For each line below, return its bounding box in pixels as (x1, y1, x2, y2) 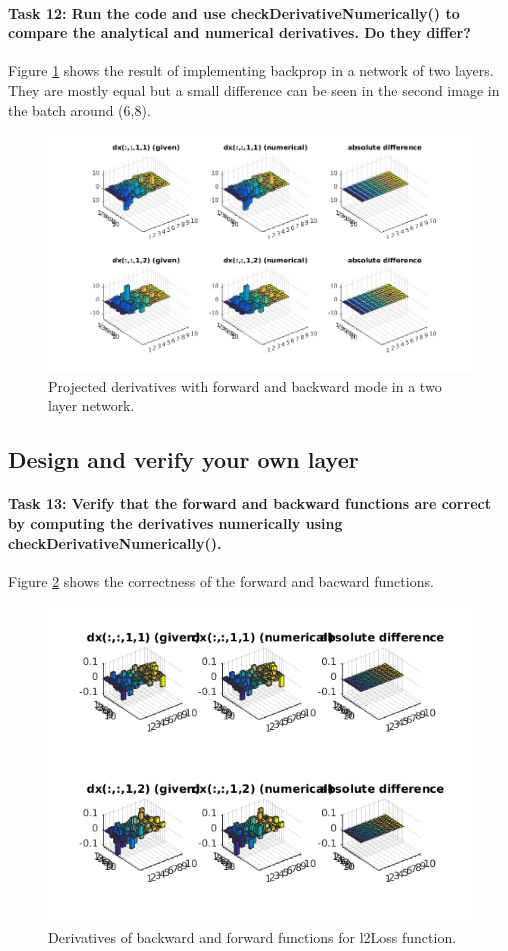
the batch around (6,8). (8, 99, 151, 120)
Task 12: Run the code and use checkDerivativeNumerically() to (8, 2, 460, 23)
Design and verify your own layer (8, 444, 359, 475)
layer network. (48, 395, 135, 416)
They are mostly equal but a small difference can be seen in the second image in (8, 79, 500, 100)
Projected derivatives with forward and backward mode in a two (48, 375, 442, 396)
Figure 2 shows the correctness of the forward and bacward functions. (8, 570, 434, 591)
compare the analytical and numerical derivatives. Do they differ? (8, 22, 471, 43)
